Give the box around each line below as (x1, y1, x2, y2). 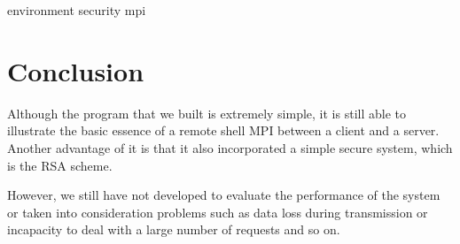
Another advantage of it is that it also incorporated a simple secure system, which (7, 138, 453, 156)
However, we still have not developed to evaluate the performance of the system (7, 186, 441, 204)
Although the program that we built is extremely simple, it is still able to (7, 103, 406, 122)
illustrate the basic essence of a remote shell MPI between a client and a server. (7, 121, 440, 140)
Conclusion (7, 52, 144, 88)
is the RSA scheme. (7, 156, 113, 174)
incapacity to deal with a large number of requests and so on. (7, 220, 340, 239)
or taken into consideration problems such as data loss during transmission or (7, 202, 428, 221)
